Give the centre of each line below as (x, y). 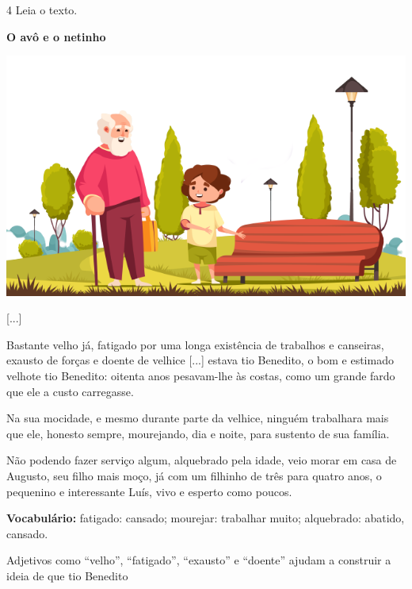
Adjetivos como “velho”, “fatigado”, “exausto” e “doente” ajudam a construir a (199, 560)
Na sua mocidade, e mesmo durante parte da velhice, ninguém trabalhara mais (198, 418)
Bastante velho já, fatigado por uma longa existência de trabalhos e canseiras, (195, 344)
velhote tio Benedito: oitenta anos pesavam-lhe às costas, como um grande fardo (201, 375)
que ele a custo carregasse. (70, 391)
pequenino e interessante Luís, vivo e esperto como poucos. (149, 491)
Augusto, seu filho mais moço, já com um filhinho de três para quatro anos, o (194, 475)
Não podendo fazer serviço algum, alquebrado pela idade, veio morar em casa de (202, 460)
